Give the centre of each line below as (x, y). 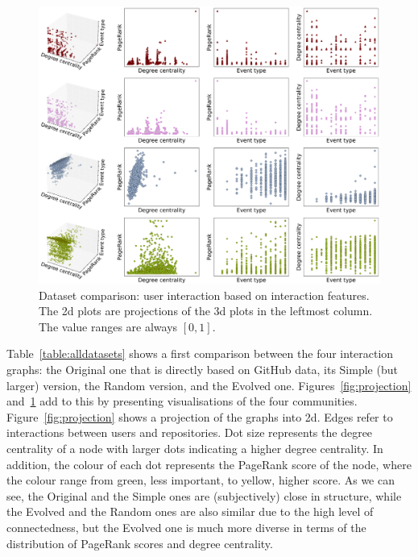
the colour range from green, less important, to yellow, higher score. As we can (201, 480)
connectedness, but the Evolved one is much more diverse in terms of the (186, 527)
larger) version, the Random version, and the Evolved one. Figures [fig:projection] (209, 385)
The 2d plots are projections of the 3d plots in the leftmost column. (206, 311)
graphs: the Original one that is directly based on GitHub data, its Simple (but (202, 370)
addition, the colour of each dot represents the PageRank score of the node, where (209, 464)
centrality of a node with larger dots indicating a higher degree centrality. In (195, 449)
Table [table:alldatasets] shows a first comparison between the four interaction (200, 353)
